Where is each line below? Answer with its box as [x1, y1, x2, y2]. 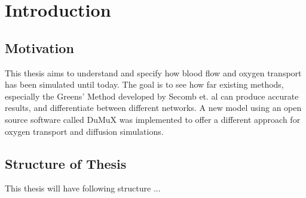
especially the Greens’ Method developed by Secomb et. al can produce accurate [5, 89, 299, 102]
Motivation [5, 38, 74, 57]
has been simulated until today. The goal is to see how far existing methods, [5, 78, 284, 91]
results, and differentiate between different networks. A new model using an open [5, 101, 302, 114]
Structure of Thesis [5, 154, 127, 172]
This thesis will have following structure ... [5, 182, 161, 194]
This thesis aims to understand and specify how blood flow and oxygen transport [5, 66, 302, 79]
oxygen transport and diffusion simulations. [5, 125, 164, 137]
